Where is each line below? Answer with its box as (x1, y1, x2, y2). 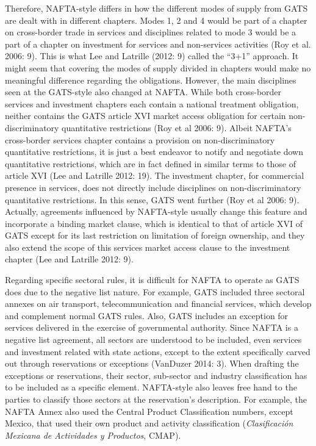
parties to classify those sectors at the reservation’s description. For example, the (5, 393, 307, 405)
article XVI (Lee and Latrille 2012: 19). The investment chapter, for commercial (5, 169, 304, 182)
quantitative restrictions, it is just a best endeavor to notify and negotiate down (5, 145, 303, 158)
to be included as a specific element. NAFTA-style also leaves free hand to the (5, 381, 297, 394)
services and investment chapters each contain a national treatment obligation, (5, 97, 299, 110)
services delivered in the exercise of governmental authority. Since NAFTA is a (5, 321, 298, 334)
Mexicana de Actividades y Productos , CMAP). (5, 428, 181, 441)
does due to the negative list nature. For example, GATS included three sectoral (5, 285, 305, 298)
